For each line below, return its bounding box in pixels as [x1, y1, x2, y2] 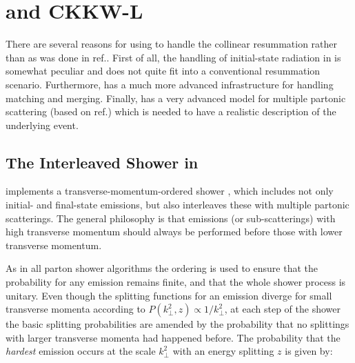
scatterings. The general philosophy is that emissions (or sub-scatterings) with [6, 210, 336, 225]
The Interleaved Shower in [6, 151, 199, 173]
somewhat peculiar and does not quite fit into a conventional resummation [6, 63, 321, 78]
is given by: [285, 344, 333, 358]
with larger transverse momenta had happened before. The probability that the [6, 330, 341, 344]
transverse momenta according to [6, 302, 145, 316]
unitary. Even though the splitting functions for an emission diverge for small [6, 288, 332, 302]
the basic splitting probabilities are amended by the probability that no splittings [6, 317, 349, 331]
